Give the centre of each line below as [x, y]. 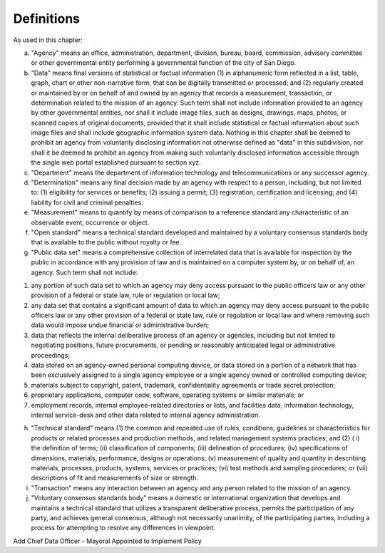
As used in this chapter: [48, 40]
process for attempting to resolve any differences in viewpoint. [123, 528]
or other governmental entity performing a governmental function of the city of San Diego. [163, 63]
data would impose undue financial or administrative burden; [120, 325]
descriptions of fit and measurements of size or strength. [115, 478]
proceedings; [51, 355]
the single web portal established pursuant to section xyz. [116, 162]
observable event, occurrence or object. [90, 222]
